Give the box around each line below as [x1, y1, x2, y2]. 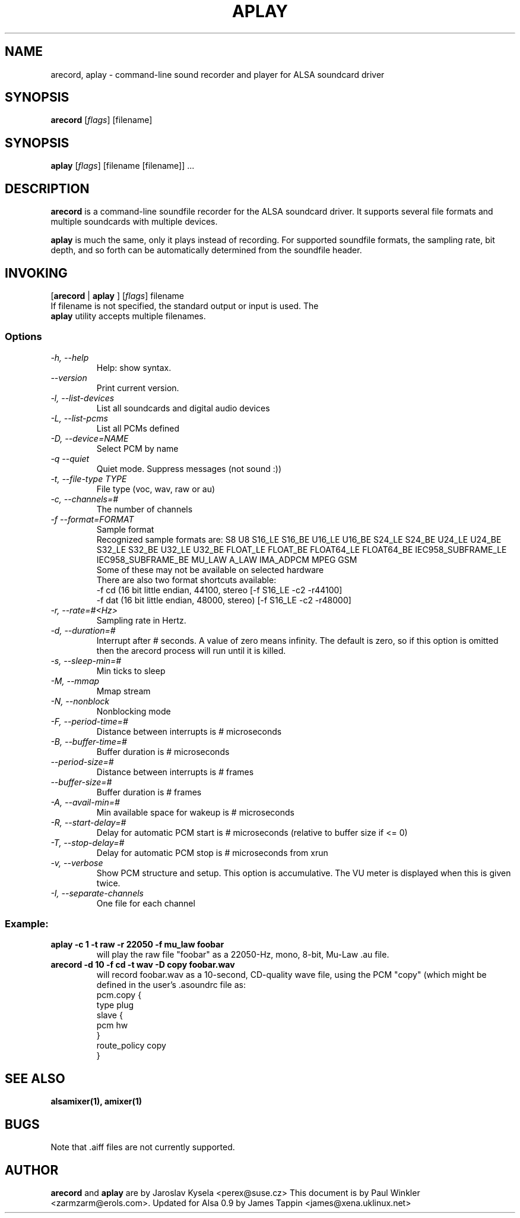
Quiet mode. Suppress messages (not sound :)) [96, 463, 282, 474]
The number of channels [96, 503, 193, 514]
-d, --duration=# [50, 625, 116, 635]
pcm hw [96, 1020, 128, 1031]
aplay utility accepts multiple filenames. [50, 310, 206, 321]
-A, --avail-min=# [50, 797, 120, 807]
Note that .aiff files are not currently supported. [50, 1142, 235, 1153]
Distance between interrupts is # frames [96, 766, 254, 777]
